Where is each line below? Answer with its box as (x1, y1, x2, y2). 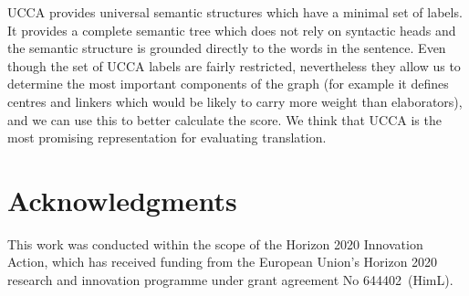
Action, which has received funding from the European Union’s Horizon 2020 (7, 252, 438, 271)
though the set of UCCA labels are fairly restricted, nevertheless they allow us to (7, 56, 461, 75)
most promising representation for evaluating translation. (7, 128, 327, 147)
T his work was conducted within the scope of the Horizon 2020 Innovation (7, 234, 423, 253)
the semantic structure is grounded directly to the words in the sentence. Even (7, 38, 446, 58)
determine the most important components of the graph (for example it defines (7, 74, 449, 93)
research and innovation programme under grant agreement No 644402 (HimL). (7, 270, 453, 290)
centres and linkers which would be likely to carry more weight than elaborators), (7, 91, 463, 111)
